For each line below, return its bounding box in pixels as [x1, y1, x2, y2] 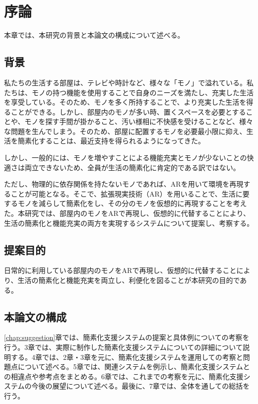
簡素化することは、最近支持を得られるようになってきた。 [17, 135, 205, 146]
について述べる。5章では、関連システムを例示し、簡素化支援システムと [17, 361, 250, 372]
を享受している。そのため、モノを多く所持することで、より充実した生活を [4, 97, 247, 107]
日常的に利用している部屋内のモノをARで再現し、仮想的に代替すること [4, 265, 237, 275]
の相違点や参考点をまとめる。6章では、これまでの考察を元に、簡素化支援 [4, 371, 244, 381]
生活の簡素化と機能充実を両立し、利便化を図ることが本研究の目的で [17, 275, 240, 285]
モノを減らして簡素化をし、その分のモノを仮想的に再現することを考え [17, 198, 247, 208]
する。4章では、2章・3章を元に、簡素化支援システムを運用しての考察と [10, 351, 243, 362]
